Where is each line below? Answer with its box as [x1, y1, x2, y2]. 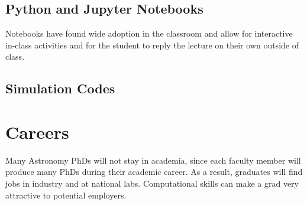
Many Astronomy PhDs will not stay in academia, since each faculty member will [5, 154, 301, 166]
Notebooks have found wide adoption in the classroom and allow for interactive [5, 27, 293, 40]
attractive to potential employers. [5, 188, 127, 201]
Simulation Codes [5, 79, 115, 97]
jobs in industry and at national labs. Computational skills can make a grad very [5, 177, 299, 190]
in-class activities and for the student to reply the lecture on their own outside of [5, 38, 299, 51]
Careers [5, 119, 69, 144]
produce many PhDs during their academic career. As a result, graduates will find [5, 165, 303, 178]
